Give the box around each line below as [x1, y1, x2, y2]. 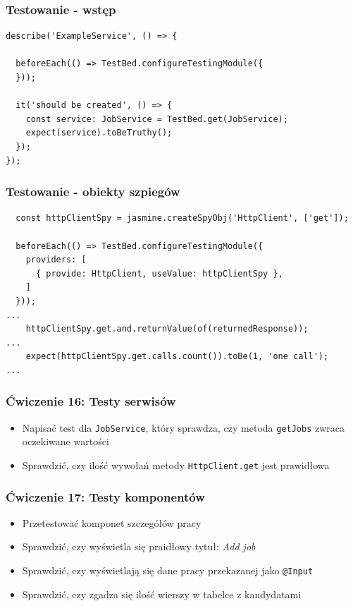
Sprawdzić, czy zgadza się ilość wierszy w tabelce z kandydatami [22, 586, 302, 601]
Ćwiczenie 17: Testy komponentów [6, 487, 205, 505]
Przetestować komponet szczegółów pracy [22, 515, 202, 530]
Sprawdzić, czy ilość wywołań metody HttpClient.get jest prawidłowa [22, 457, 330, 472]
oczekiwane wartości [22, 434, 109, 449]
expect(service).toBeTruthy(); [25, 128, 173, 138]
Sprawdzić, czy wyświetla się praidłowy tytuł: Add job [22, 539, 256, 554]
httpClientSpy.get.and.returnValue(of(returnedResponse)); [25, 324, 309, 334]
